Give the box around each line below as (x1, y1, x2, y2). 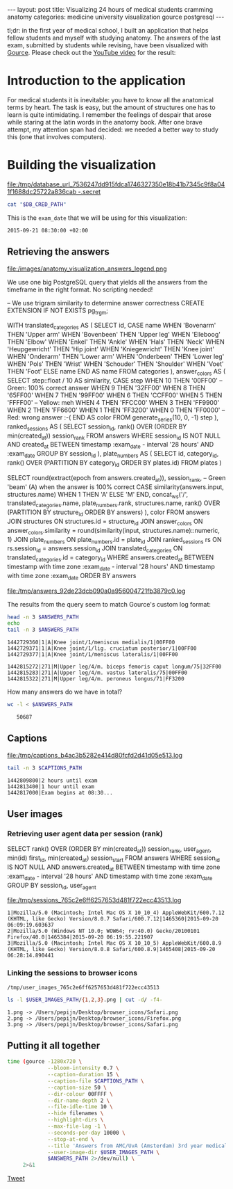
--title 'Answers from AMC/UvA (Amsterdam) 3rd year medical (47, 1142, 228, 1149)
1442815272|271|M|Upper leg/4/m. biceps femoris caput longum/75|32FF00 (7, 663, 222, 671)
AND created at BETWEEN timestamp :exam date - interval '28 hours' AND (7, 440, 214, 450)
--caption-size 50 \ (47, 1084, 107, 1091)
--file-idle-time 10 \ (47, 1103, 113, 1110)
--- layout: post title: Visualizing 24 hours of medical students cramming (7, 6, 214, 13)
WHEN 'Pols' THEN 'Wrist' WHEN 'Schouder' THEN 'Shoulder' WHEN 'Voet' (7, 360, 224, 368)
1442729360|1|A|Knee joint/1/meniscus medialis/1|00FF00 (7, 639, 175, 646)
